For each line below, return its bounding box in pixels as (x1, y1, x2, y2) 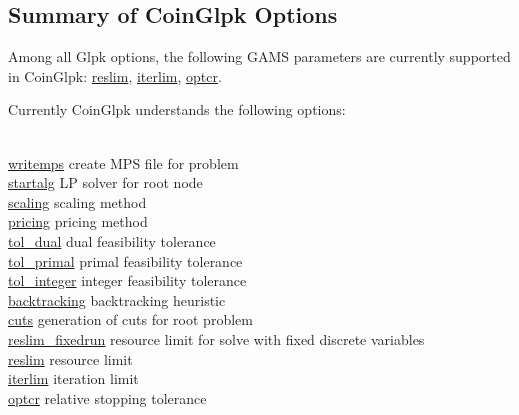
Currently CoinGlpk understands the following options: (8, 99, 346, 120)
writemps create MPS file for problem (8, 152, 239, 173)
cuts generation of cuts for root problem (8, 309, 253, 330)
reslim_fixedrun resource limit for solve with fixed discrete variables (8, 328, 425, 349)
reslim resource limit (8, 348, 133, 369)
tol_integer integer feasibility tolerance (8, 270, 247, 291)
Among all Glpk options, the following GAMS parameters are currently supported (8, 46, 511, 67)
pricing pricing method (8, 211, 148, 232)
